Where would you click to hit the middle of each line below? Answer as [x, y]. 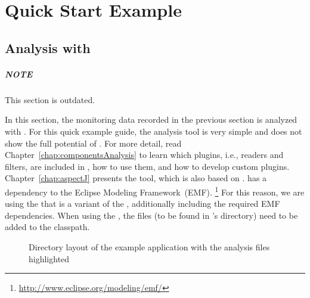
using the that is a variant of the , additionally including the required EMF [142, 204]
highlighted [49, 258]
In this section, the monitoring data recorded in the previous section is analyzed [151, 119]
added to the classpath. [47, 227]
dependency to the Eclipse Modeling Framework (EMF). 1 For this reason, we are [155, 191]
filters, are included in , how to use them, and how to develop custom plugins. [147, 166]
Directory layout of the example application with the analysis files [149, 246]
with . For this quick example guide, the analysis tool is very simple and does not [154, 131]
